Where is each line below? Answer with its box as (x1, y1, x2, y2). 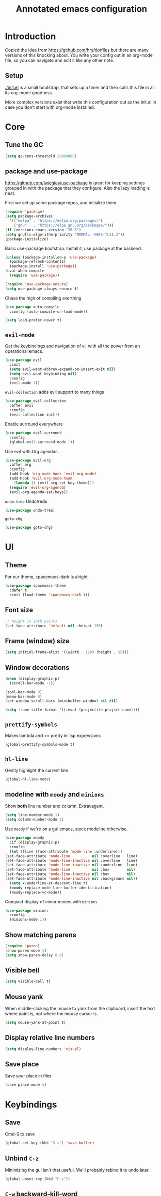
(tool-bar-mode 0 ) (5, 689, 42, 695)
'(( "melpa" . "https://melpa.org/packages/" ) (9, 219, 103, 223)
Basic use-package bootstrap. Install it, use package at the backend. (5, 245, 142, 251)
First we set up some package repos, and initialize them (5, 200, 116, 206)
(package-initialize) (5, 237, 49, 241)
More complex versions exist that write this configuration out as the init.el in (5, 99, 157, 105)
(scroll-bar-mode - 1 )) (9, 680, 55, 686)
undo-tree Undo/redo (5, 498, 48, 504)
